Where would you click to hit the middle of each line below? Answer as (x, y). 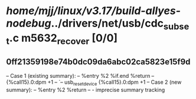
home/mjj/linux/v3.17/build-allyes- (94, 11)
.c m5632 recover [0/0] (63, 39)
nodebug (29, 23)
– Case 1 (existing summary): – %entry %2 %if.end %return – (80, 76)
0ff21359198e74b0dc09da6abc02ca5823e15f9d (98, 62)
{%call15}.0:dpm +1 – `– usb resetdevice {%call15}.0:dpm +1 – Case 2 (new (94, 82)
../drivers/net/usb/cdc (107, 23)
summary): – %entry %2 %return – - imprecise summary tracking (86, 90)
